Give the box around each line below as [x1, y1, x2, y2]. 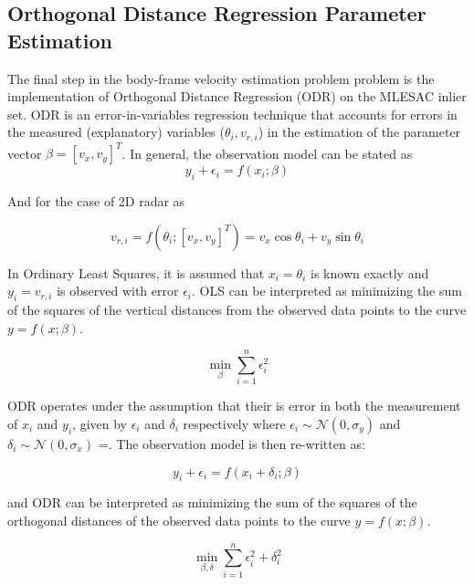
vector [7, 143, 42, 162]
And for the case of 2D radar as [7, 192, 185, 211]
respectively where [183, 414, 286, 434]
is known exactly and [311, 263, 429, 282]
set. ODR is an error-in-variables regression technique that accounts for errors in [7, 104, 458, 123]
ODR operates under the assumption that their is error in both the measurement [7, 396, 461, 415]
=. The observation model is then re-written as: [98, 434, 365, 454]
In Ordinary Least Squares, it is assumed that [7, 263, 265, 282]
